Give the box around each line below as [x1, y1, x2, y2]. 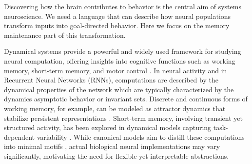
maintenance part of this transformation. [4, 30, 126, 40]
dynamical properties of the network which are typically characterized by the [4, 84, 234, 94]
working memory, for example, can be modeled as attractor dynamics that [4, 103, 226, 113]
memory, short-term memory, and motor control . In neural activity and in [4, 65, 227, 75]
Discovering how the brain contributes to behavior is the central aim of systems [4, 1, 241, 11]
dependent [4, 131, 35, 142]
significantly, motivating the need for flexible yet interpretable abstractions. [4, 150, 229, 161]
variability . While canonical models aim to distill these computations [37, 131, 245, 142]
